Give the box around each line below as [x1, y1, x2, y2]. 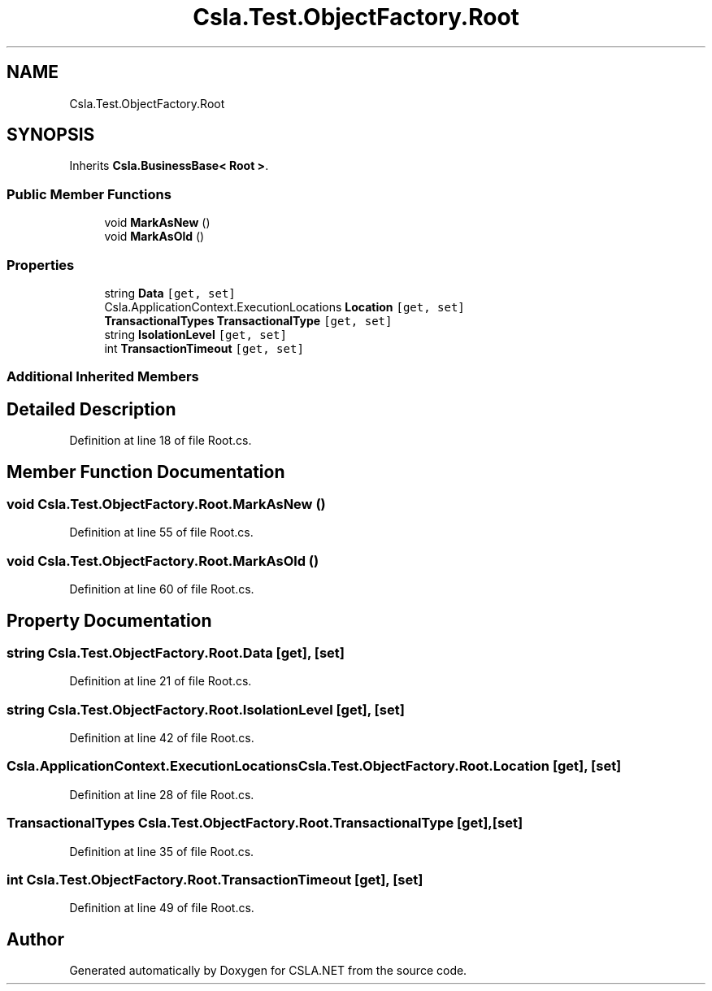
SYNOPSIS [7, 124, 95, 146]
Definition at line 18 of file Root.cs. [69, 433, 252, 448]
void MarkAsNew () [104, 215, 211, 230]
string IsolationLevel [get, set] [104, 327, 287, 341]
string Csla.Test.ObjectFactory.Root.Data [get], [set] [7, 644, 345, 661]
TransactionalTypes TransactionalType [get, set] [104, 313, 393, 328]
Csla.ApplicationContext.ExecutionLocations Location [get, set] [104, 299, 465, 314]
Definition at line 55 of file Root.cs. [69, 525, 254, 540]
